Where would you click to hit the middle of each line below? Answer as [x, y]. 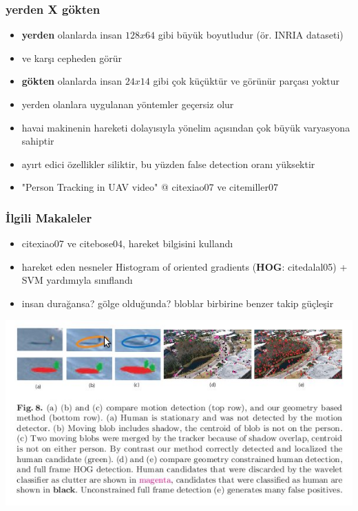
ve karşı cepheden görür [72, 58]
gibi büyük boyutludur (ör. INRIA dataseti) [251, 35]
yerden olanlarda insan [72, 35]
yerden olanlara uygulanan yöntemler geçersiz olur [128, 104]
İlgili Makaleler [49, 217]
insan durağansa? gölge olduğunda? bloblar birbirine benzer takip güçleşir [178, 303]
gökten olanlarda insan [72, 81]
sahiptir [38, 141]
